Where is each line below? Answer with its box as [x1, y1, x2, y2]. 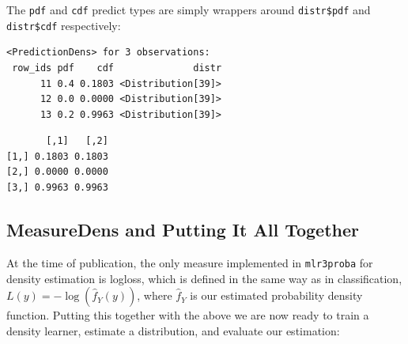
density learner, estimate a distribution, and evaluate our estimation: [6, 322, 340, 338]
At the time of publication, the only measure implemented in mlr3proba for [6, 254, 373, 270]
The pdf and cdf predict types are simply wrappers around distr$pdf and [6, 2, 371, 17]
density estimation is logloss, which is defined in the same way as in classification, [6, 270, 402, 286]
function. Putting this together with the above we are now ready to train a [6, 307, 369, 323]
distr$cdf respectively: [6, 17, 121, 33]
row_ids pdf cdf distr [12, 62, 222, 74]
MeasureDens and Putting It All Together [6, 217, 359, 242]
